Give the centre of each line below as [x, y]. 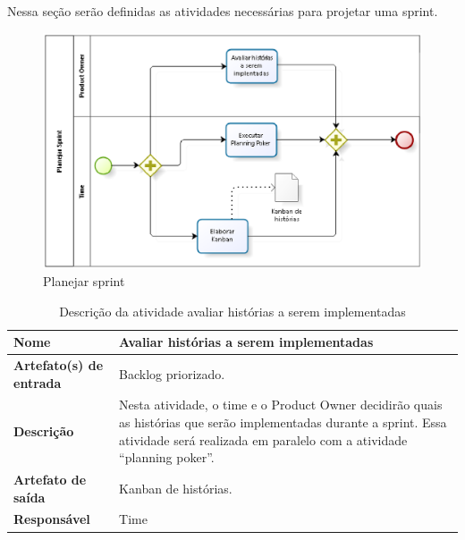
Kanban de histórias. [176, 488]
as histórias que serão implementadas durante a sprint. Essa [283, 422]
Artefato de [50, 480]
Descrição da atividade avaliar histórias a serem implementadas [232, 311]
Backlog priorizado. [172, 373]
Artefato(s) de [59, 364]
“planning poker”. [167, 457]
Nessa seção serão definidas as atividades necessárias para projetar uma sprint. [223, 11]
